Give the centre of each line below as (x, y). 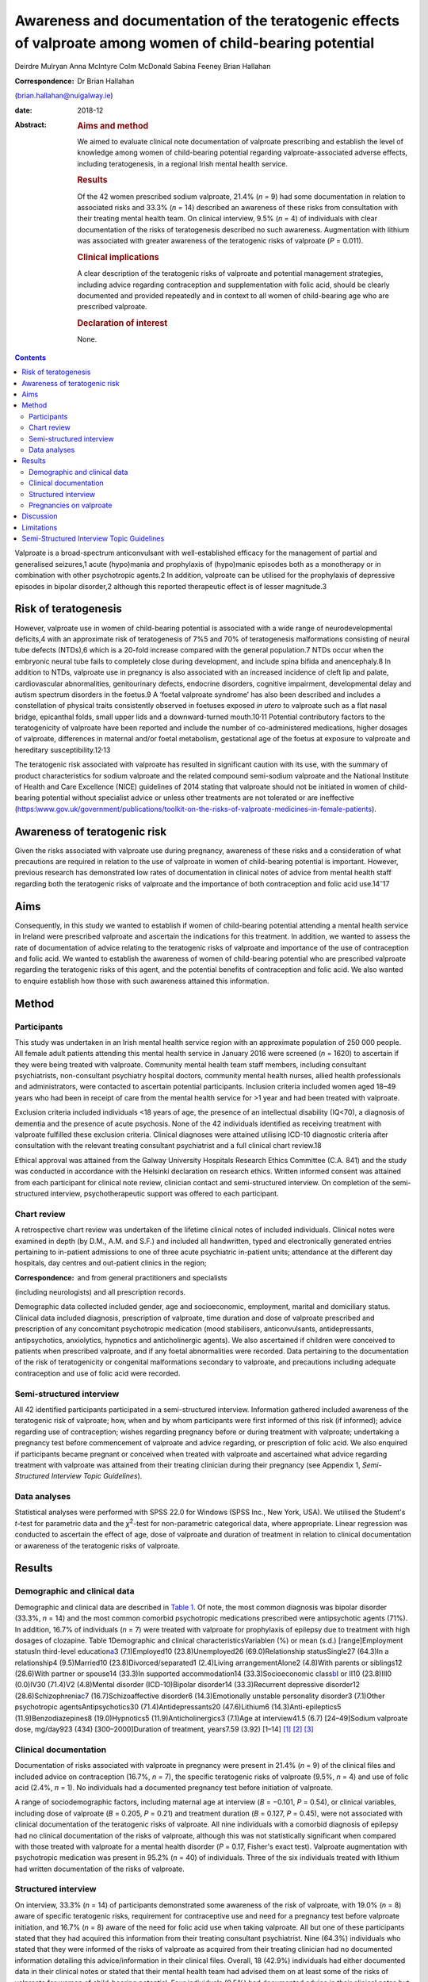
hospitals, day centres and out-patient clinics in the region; (111, 1263)
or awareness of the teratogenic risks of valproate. (97, 1545)
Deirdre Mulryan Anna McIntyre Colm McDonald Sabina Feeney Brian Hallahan (143, 67)
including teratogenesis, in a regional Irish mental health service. (183, 163)
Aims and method (113, 125)
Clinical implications (118, 257)
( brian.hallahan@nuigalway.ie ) (64, 96)
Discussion (40, 516)
